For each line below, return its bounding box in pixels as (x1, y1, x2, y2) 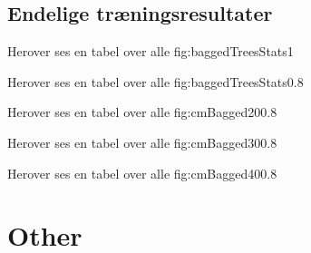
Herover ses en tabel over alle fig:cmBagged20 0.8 (7, 102, 277, 122)
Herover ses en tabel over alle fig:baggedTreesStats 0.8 (7, 72, 304, 91)
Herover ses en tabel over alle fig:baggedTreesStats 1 (7, 42, 294, 61)
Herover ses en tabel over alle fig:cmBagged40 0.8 (7, 163, 277, 182)
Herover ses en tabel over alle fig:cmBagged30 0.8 (7, 132, 277, 151)
